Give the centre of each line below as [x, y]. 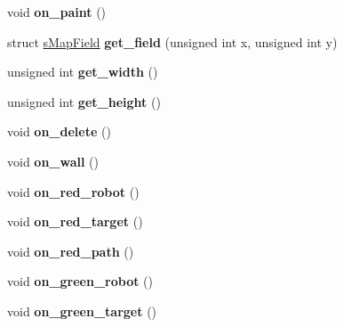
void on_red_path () [71, 251]
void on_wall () [53, 161]
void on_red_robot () [73, 191]
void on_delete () [59, 131]
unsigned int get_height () [84, 101]
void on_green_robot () [80, 281]
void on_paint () [57, 12]
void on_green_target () [82, 311]
